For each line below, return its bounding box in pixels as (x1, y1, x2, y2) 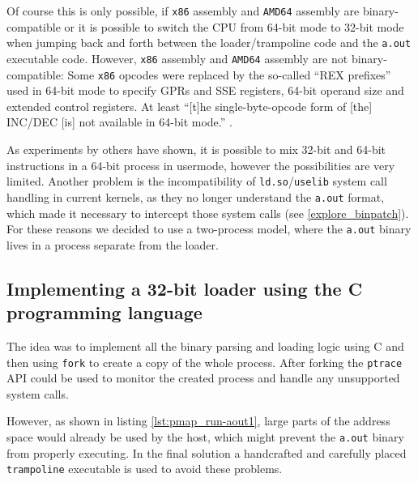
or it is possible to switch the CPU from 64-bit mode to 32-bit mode (64, 18, 404, 35)
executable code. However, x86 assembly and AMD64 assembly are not (6, 49, 348, 66)
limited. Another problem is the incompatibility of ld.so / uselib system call (6, 173, 387, 190)
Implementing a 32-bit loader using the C (6, 275, 363, 301)
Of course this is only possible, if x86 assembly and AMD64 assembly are (6, 2, 360, 19)
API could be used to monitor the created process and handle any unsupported (6, 369, 400, 386)
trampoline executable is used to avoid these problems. (6, 460, 283, 477)
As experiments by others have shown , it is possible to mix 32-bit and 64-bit (6, 141, 386, 157)
